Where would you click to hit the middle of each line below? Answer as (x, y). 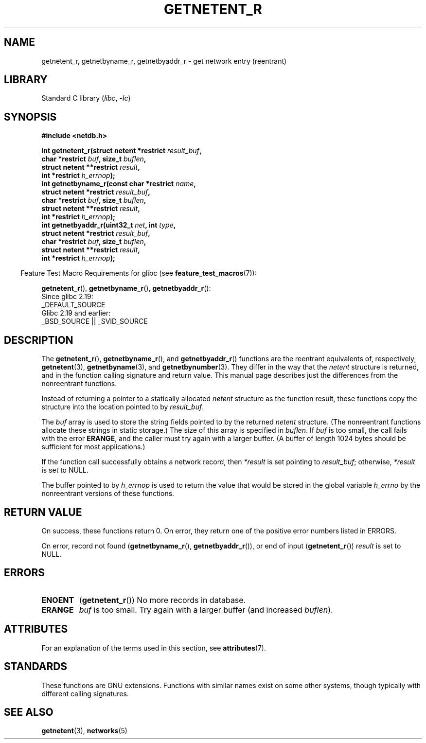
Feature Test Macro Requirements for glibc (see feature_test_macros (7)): (139, 273)
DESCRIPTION (39, 340)
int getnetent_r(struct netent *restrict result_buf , (122, 151)
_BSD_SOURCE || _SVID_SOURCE (95, 321)
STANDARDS (36, 667)
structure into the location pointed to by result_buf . (123, 407)
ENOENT (58, 600)
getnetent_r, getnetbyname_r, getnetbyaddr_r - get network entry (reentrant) (164, 61)
